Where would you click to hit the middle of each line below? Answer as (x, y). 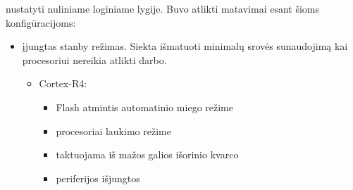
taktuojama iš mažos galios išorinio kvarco (147, 154)
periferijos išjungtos (98, 178)
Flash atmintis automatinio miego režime (144, 107)
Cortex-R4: (63, 83)
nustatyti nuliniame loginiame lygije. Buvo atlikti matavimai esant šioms (163, 8)
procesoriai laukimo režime (113, 131)
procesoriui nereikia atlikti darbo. (94, 59)
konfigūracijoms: (41, 22)
